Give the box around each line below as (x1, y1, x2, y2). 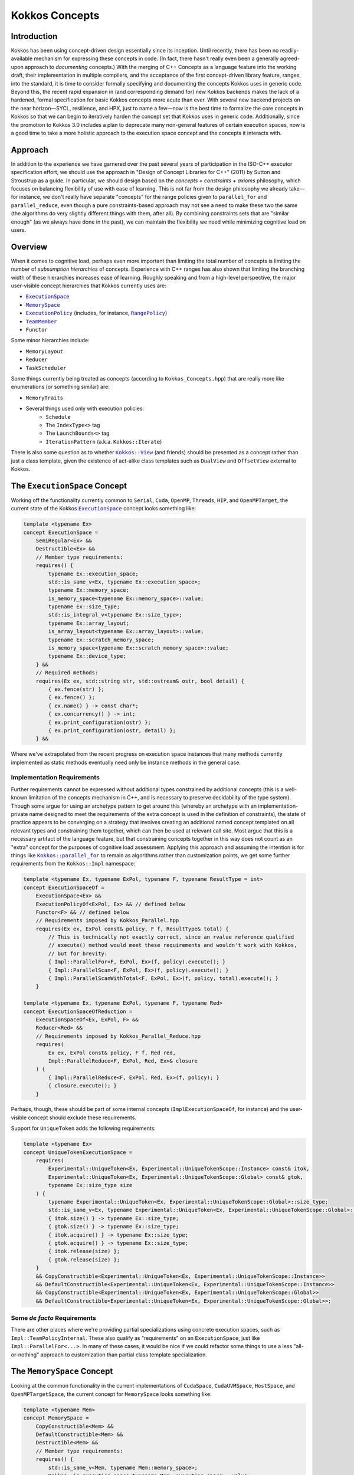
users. (11, 227, 27, 233)
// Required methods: (35, 670, 99, 676)
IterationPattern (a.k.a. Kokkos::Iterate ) (45, 438, 162, 445)
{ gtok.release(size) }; (48, 1256, 120, 1263)
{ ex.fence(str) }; (48, 686, 104, 693)
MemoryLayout (25, 348, 64, 355)
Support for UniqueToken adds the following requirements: (11, 1125, 156, 1132)
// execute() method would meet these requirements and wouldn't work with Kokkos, (48, 942, 297, 949)
